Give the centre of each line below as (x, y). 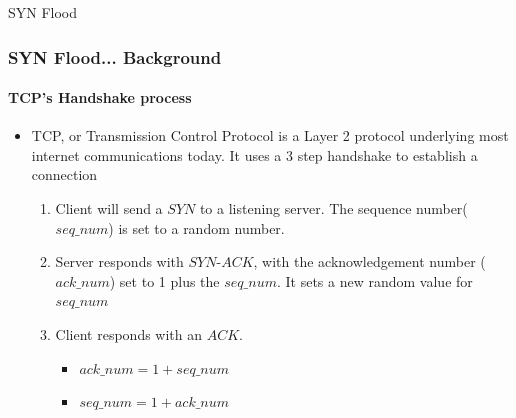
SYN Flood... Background (115, 56)
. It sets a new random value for (374, 280)
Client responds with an (129, 333)
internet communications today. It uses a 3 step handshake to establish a (254, 154)
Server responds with (119, 261)
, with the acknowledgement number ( (369, 261)
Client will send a (109, 208)
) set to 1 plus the (164, 280)
